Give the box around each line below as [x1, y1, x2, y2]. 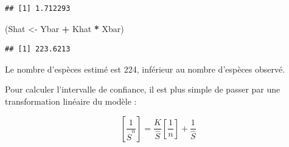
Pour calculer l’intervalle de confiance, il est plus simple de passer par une [5, 83, 280, 96]
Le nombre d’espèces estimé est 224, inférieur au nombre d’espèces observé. [5, 62, 285, 75]
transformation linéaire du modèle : [5, 94, 137, 107]
